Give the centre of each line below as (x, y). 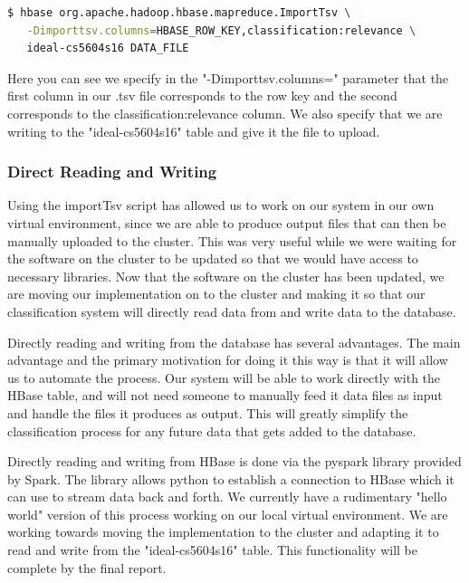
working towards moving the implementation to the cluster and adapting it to (223, 532)
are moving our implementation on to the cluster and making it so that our (216, 294)
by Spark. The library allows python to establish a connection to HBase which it (231, 478)
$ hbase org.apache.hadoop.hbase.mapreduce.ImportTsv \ (179, 13)
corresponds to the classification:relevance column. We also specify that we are (225, 113)
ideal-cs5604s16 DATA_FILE (108, 48)
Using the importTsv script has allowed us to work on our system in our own (221, 205)
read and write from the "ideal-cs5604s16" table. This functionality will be (212, 550)
